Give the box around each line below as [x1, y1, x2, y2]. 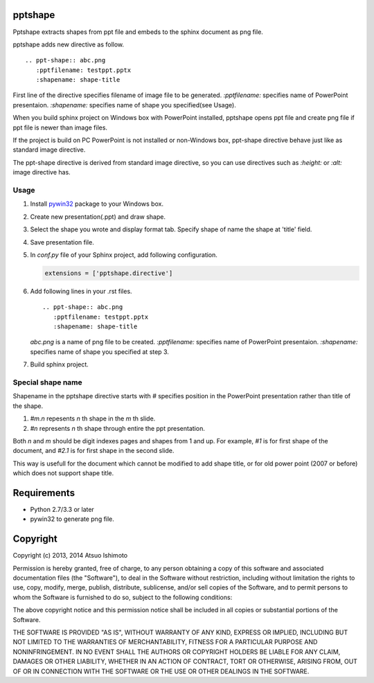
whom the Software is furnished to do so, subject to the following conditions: [12, 593, 233, 601]
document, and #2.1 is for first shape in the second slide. [12, 447, 175, 455]
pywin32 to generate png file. [30, 515, 114, 523]
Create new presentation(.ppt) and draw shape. [30, 212, 166, 221]
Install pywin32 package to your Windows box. [30, 199, 164, 208]
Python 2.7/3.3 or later [30, 506, 95, 513]
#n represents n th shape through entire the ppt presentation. [30, 424, 206, 432]
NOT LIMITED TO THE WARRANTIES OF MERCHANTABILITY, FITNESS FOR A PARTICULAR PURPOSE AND [12, 638, 318, 646]
